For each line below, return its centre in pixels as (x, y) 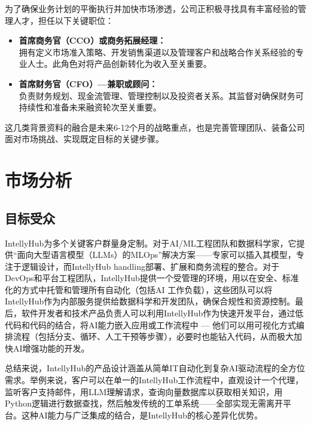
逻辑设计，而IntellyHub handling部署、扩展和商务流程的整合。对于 (150, 266)
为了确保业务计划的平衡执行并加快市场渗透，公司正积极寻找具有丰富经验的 (151, 8)
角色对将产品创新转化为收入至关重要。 (136, 64)
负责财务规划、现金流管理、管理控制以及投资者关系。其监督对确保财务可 (161, 95)
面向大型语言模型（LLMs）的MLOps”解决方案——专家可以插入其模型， (156, 255)
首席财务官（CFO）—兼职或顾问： (88, 83)
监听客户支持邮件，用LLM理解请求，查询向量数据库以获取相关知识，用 (144, 391)
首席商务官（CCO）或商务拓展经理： (92, 40)
